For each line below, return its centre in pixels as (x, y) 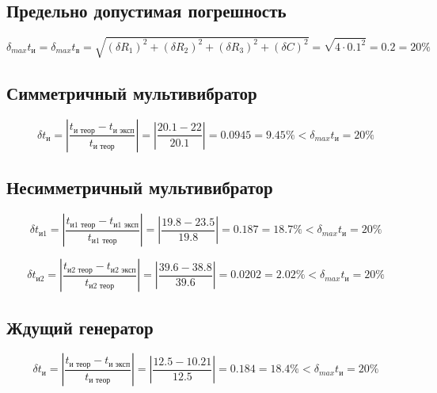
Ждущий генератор (80, 327)
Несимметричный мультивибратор (140, 187)
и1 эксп (126, 225)
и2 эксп (123, 270)
